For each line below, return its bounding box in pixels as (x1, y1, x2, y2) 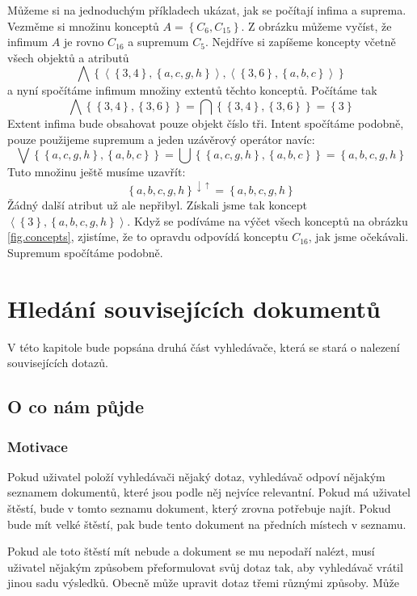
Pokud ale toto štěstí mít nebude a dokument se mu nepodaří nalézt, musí (7, 543, 375, 560)
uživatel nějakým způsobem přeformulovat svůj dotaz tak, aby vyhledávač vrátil (7, 558, 403, 575)
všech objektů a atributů (7, 49, 129, 66)
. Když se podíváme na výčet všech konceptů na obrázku (127, 212, 408, 229)
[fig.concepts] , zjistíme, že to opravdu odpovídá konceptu (7, 228, 289, 245)
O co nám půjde (7, 394, 145, 419)
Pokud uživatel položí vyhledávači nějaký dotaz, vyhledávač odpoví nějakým (7, 467, 385, 484)
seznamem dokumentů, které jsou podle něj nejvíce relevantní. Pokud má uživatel (7, 484, 411, 501)
